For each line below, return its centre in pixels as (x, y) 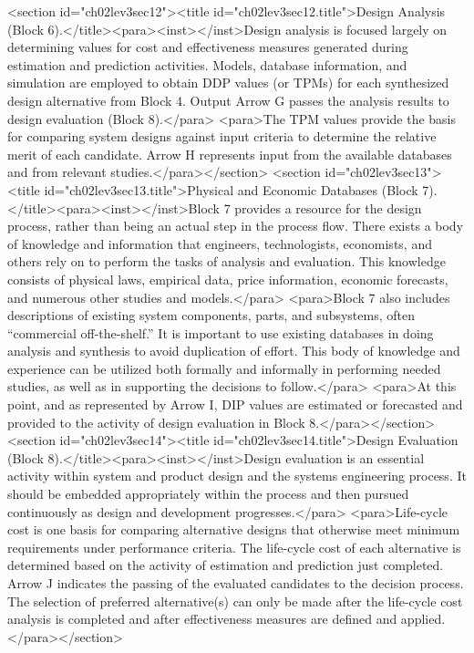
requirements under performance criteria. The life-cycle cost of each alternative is (234, 547)
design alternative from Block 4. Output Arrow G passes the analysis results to (228, 100)
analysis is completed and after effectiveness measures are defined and (202, 619)
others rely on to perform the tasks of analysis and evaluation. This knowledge (227, 261)
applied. (423, 619)
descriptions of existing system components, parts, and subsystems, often (211, 315)
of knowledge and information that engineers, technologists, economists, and (220, 243)
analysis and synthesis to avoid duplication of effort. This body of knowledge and (234, 351)
